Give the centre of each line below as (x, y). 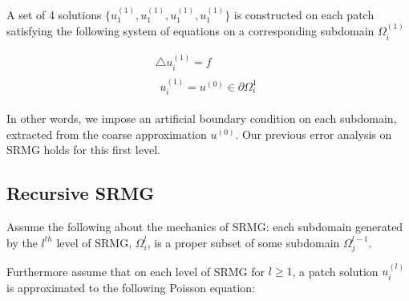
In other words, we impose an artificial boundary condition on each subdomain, (202, 118)
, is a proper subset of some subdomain (243, 242)
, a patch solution (335, 271)
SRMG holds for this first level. (83, 150)
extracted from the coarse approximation (107, 134)
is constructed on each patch (304, 14)
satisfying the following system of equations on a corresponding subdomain (190, 31)
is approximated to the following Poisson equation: (131, 287)
